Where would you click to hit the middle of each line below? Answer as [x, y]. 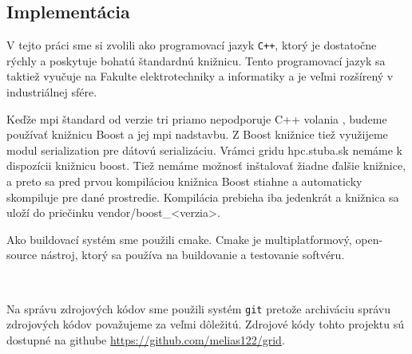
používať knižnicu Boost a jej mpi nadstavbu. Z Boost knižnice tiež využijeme [197, 134]
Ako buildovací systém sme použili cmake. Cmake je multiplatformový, [179, 239]
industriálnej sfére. [52, 92]
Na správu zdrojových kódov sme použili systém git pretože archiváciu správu [198, 308]
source [22, 255]
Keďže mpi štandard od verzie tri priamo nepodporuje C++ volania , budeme [197, 118]
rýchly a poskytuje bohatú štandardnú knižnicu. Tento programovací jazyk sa [196, 60]
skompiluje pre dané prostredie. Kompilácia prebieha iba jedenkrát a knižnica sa [203, 197]
